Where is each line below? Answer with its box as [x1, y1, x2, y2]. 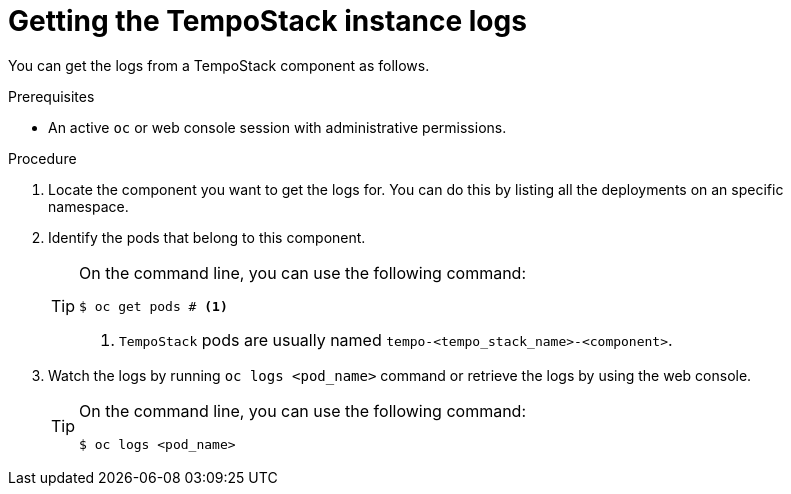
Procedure [8, 149, 77, 167]
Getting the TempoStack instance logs [8, 4, 527, 38]
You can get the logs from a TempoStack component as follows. [8, 56, 430, 74]
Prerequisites [8, 87, 95, 105]
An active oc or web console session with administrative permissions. [48, 118, 507, 136]
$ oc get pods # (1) [79, 298, 228, 314]
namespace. [48, 197, 129, 215]
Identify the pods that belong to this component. [48, 228, 366, 246]
